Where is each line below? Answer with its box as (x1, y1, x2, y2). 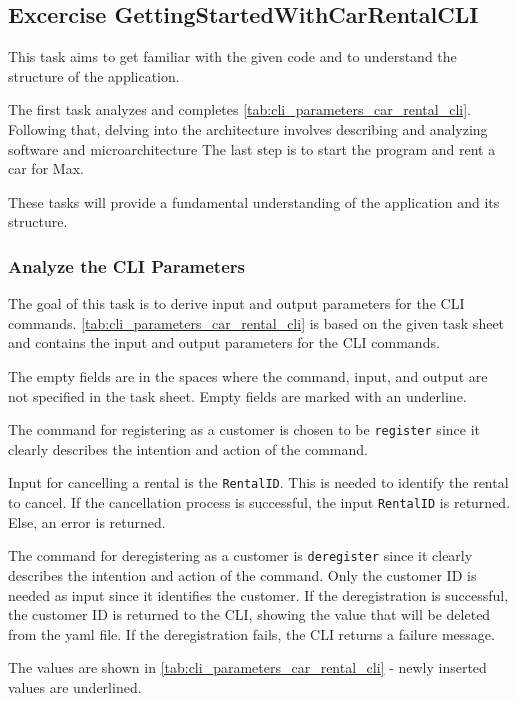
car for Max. (8, 158, 84, 179)
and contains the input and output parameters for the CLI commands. (8, 332, 440, 353)
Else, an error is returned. (8, 511, 166, 532)
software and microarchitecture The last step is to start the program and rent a (8, 138, 496, 159)
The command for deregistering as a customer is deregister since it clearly (8, 545, 473, 566)
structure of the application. (8, 65, 180, 86)
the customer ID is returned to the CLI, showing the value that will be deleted (8, 604, 491, 625)
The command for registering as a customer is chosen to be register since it (8, 419, 480, 440)
